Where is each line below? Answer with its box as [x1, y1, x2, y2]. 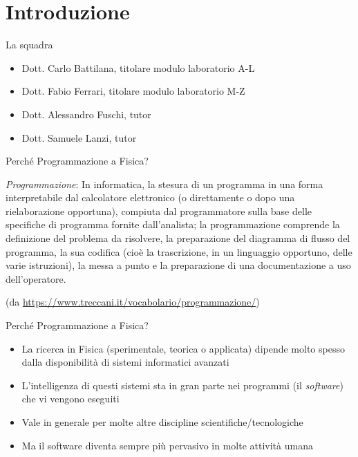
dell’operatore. [6, 271, 66, 286]
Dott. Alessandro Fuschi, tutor [21, 106, 151, 121]
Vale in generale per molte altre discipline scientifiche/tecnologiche [21, 415, 303, 429]
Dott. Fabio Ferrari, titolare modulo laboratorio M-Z [21, 84, 245, 98]
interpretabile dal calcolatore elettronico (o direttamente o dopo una [6, 190, 295, 205]
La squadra [6, 37, 53, 52]
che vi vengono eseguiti [21, 391, 120, 406]
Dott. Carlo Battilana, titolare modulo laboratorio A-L [21, 60, 255, 75]
